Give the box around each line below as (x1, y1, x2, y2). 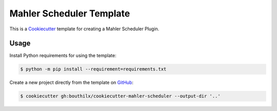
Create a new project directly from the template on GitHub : (9, 80, 133, 86)
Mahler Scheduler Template (9, 8, 130, 19)
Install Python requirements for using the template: (9, 52, 116, 59)
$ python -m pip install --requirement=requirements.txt (20, 66, 167, 72)
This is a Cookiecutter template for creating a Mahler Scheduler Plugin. (9, 26, 160, 32)
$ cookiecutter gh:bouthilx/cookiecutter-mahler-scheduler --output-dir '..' (20, 93, 221, 99)
